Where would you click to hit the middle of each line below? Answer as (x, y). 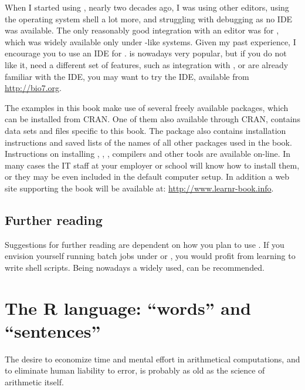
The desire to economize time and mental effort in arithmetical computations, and (152, 359)
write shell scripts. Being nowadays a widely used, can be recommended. (135, 267)
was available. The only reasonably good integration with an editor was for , (142, 30)
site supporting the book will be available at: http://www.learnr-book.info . (139, 188)
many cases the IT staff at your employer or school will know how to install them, (152, 165)
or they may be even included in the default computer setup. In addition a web (147, 176)
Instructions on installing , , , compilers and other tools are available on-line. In (148, 154)
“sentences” (53, 330)
